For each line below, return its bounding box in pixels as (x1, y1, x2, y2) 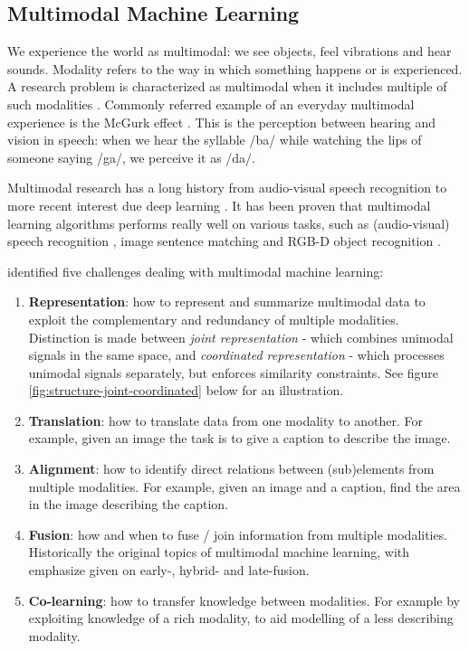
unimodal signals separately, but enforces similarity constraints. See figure (28, 363, 439, 382)
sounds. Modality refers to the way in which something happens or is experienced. (7, 59, 463, 78)
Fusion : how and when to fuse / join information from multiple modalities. (28, 524, 448, 543)
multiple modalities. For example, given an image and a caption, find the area (28, 476, 461, 495)
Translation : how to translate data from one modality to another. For (28, 410, 423, 429)
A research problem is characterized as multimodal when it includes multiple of (7, 77, 447, 96)
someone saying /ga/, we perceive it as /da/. (7, 147, 255, 166)
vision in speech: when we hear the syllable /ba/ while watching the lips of (7, 130, 422, 149)
